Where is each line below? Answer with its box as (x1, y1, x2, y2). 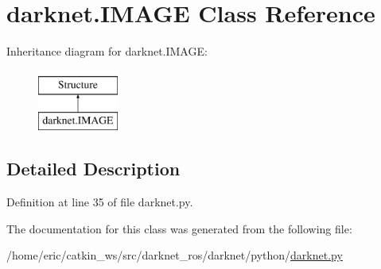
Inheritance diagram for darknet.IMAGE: (6, 43, 208, 60)
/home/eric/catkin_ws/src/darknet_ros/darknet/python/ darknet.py (6, 247, 343, 263)
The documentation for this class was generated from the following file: (6, 220, 352, 236)
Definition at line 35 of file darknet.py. (6, 194, 193, 210)
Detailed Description (6, 156, 181, 181)
